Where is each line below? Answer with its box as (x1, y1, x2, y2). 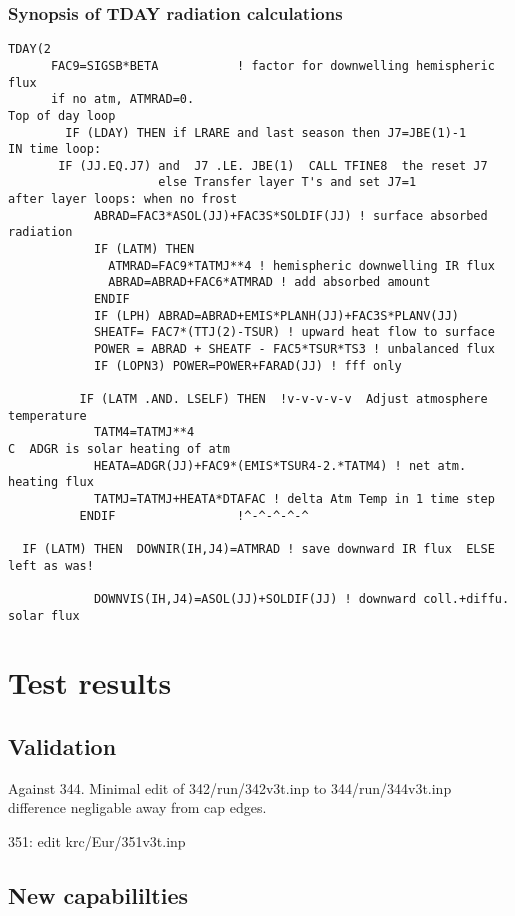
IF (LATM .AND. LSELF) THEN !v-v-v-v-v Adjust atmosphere (79, 392, 488, 406)
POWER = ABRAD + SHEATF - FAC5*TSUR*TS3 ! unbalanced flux (93, 342, 495, 357)
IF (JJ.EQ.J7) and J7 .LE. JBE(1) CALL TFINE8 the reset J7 (58, 158, 488, 173)
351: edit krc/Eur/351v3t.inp (8, 830, 186, 851)
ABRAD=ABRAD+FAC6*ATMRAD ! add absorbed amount (108, 275, 431, 290)
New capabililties (8, 879, 188, 910)
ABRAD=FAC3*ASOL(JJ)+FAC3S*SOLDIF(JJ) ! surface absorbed (93, 208, 488, 223)
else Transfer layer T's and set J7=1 (158, 175, 417, 190)
